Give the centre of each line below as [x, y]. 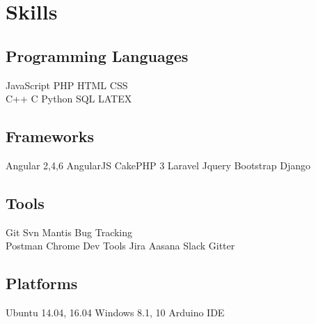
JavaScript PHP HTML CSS [67, 85]
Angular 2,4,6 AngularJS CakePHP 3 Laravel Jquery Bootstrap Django [158, 165]
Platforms [42, 283]
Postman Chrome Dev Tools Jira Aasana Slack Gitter [120, 246]
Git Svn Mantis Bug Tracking [69, 232]
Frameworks [50, 136]
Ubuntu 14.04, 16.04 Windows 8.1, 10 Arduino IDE [115, 313]
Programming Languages [97, 55]
